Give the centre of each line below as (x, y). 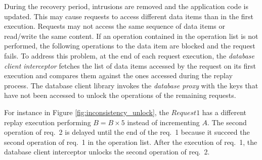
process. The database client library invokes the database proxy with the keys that (131, 85)
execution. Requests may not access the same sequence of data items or (115, 26)
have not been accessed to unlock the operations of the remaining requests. (120, 95)
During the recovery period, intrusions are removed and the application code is (126, 6)
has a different (224, 112)
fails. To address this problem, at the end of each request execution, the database (129, 55)
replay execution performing (48, 122)
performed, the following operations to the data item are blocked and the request (130, 46)
